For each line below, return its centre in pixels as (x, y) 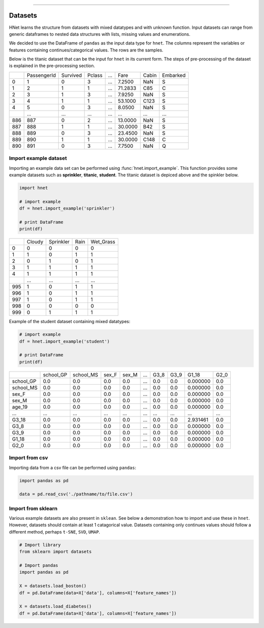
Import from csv (29, 458)
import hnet (34, 188)
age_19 (20, 407)
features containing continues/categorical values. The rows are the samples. (86, 50)
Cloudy (35, 242)
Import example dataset (38, 158)
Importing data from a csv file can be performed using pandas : (73, 467)
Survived (72, 75)
